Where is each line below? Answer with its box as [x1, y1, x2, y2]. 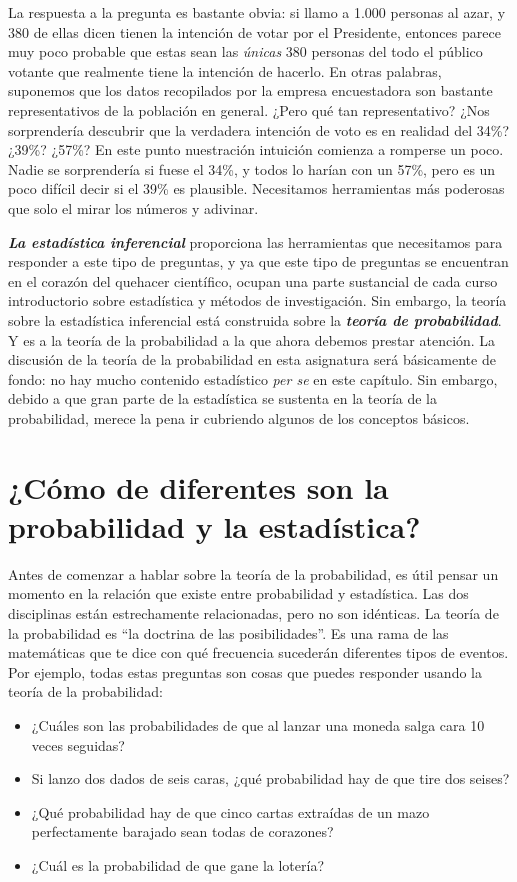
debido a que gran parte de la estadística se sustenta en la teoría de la [8, 388, 438, 409]
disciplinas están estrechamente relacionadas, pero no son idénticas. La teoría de [8, 602, 499, 623]
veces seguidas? [31, 734, 125, 755]
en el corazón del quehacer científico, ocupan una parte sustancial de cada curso [8, 270, 498, 291]
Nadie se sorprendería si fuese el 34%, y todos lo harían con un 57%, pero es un [8, 158, 496, 179]
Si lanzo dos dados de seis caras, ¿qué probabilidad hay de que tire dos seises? [31, 768, 510, 789]
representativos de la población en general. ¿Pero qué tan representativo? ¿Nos [8, 99, 490, 120]
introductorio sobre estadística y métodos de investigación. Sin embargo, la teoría [8, 290, 507, 311]
